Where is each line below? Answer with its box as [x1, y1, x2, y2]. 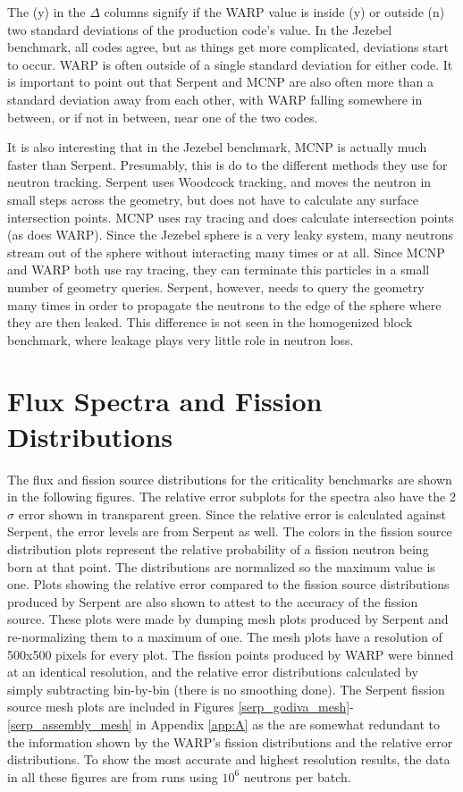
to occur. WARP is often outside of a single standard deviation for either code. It [7, 55, 453, 73]
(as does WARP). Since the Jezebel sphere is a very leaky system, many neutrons [7, 225, 453, 244]
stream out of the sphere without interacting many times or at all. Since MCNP [7, 242, 445, 261]
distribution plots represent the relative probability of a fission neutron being [7, 539, 429, 558]
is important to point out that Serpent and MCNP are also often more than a [7, 72, 434, 91]
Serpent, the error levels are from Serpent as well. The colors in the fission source [7, 522, 452, 541]
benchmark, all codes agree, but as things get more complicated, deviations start [7, 38, 450, 56]
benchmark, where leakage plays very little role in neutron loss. [7, 330, 354, 349]
